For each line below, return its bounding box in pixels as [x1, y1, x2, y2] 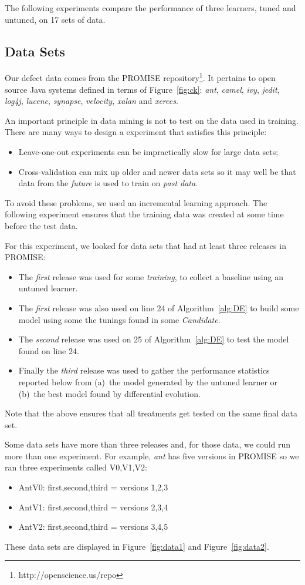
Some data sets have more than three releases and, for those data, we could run [5, 438, 291, 450]
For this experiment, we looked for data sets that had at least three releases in [5, 239, 286, 251]
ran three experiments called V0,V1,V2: [5, 461, 147, 473]
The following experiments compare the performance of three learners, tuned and [5, 2, 296, 14]
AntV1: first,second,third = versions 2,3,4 [18, 500, 168, 513]
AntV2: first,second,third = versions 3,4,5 [18, 520, 168, 533]
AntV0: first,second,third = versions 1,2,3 [18, 481, 168, 493]
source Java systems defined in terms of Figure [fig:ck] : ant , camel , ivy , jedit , [5, 83, 280, 95]
